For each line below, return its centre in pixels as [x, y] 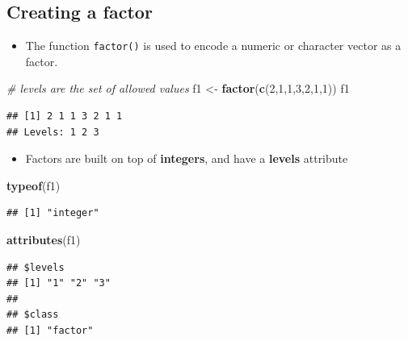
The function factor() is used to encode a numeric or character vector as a [213, 46]
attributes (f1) [44, 240]
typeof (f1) [34, 185]
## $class [33, 315]
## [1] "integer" [53, 213]
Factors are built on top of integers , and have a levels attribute [187, 158]
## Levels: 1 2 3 [53, 132]
